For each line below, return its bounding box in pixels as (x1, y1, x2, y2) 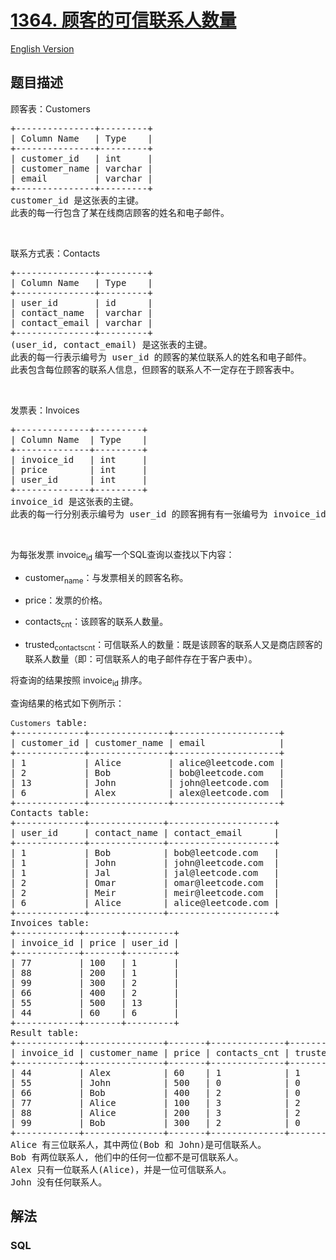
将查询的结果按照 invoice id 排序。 (10, 674, 148, 688)
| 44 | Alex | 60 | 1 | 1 (10, 1067, 301, 1078)
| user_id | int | (10, 474, 148, 485)
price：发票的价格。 (24, 594, 108, 606)
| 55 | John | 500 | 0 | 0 (10, 1077, 301, 1088)
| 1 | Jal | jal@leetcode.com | (10, 867, 280, 878)
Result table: (10, 1027, 80, 1038)
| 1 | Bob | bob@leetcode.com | (10, 847, 280, 858)
